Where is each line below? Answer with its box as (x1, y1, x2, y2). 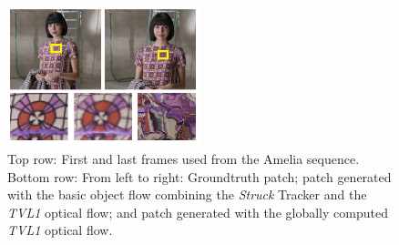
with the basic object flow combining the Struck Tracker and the (7, 185, 367, 204)
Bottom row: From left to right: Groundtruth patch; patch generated (7, 167, 392, 186)
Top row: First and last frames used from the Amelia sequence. (7, 149, 360, 168)
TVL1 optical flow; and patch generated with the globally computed (7, 202, 388, 221)
